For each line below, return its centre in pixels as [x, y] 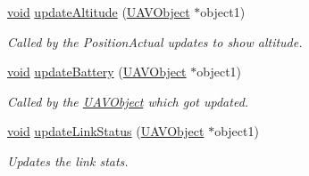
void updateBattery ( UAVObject [97, 72]
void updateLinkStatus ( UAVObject [106, 131]
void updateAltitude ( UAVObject [99, 12]
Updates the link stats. [68, 160]
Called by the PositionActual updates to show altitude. [155, 41]
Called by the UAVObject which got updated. [128, 101]
